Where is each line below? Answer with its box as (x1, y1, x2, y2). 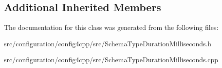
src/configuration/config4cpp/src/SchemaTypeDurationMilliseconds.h (4, 38, 212, 48)
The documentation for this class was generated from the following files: (4, 22, 219, 32)
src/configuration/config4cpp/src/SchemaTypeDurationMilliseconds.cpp (4, 54, 219, 65)
